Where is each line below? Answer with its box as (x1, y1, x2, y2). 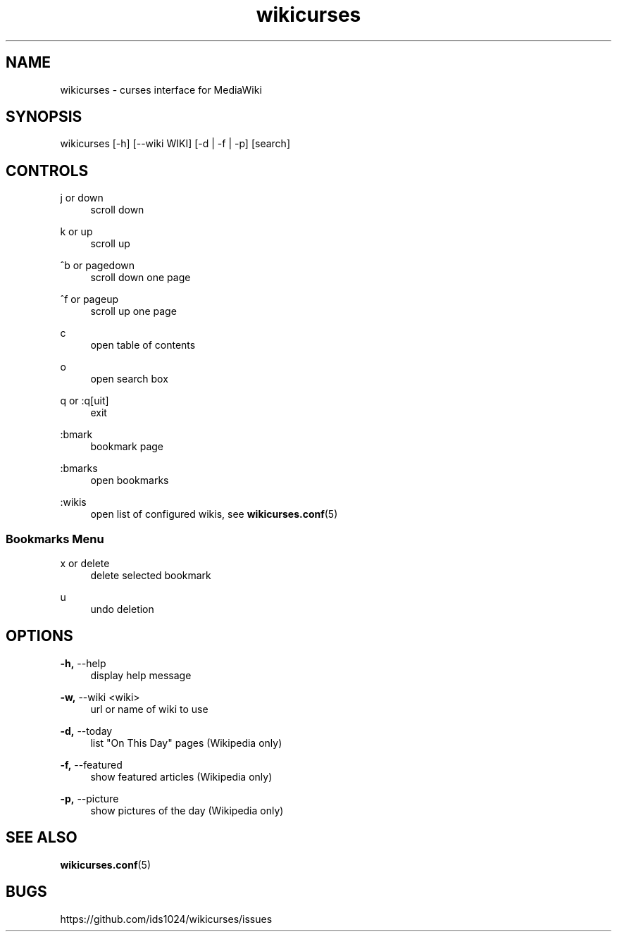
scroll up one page (90, 305, 177, 318)
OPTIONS (6, 627, 73, 645)
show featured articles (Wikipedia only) (90, 770, 273, 783)
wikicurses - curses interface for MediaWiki (60, 83, 262, 96)
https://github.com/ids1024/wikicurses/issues (60, 912, 273, 925)
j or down (60, 192, 104, 204)
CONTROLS (6, 161, 89, 180)
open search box (90, 373, 168, 385)
